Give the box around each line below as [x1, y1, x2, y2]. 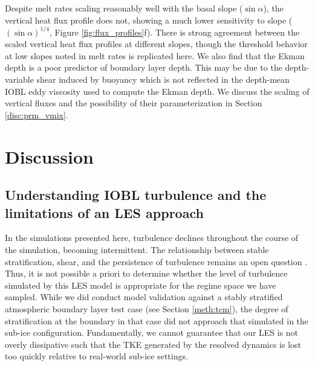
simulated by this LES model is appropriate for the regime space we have [5, 278, 276, 291]
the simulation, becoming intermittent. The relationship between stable [5, 243, 269, 255]
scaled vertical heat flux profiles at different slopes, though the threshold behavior [5, 37, 308, 50]
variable [5, 73, 34, 86]
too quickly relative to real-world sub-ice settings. [5, 350, 188, 362]
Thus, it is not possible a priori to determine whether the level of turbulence [5, 267, 288, 280]
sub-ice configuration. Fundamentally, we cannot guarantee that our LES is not [5, 326, 299, 339]
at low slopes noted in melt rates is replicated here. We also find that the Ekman [5, 49, 305, 62]
